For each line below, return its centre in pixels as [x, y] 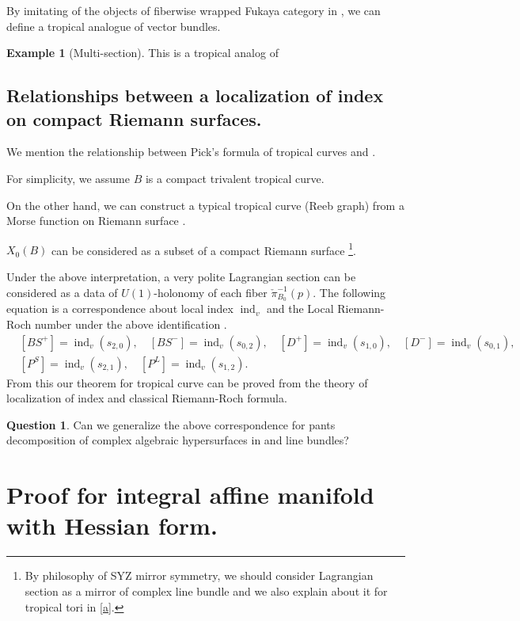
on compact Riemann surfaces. [134, 118]
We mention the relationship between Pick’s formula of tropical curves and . [191, 152]
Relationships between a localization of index [195, 95]
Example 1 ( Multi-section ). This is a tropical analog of [142, 53]
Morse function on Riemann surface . [96, 221]
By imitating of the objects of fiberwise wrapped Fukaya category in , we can [194, 10]
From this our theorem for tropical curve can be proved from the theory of [187, 382]
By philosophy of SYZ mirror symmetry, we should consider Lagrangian [199, 575]
